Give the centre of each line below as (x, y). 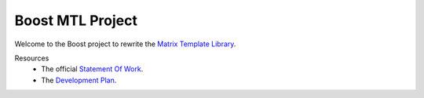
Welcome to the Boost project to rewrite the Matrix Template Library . (125, 44)
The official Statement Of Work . (92, 69)
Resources (32, 58)
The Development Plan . (79, 80)
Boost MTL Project (76, 20)
